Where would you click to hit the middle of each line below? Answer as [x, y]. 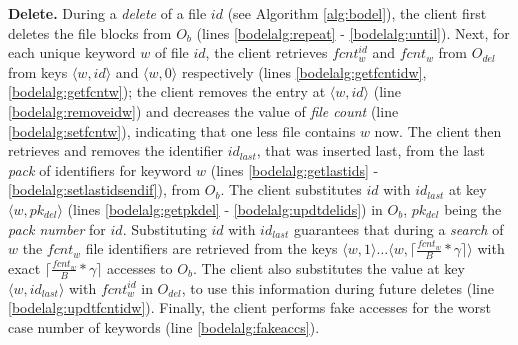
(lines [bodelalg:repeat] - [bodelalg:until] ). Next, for [353, 32]
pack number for [57, 228]
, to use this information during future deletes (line [337, 287]
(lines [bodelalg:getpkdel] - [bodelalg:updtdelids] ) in [225, 208]
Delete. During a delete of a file [107, 13]
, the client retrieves [266, 52]
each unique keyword [72, 52]
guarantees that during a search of [398, 228]
